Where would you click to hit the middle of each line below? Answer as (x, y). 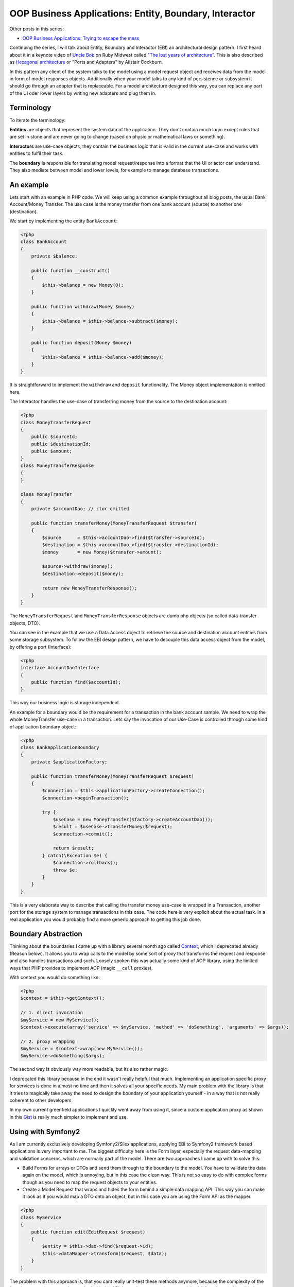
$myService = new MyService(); (60, 1020)
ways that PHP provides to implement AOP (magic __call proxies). (81, 968)
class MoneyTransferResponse (57, 465)
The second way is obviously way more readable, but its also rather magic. (89, 1069)
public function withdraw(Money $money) (83, 307)
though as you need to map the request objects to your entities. (90, 1182)
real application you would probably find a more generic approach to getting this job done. (105, 919)
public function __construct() (71, 271)
